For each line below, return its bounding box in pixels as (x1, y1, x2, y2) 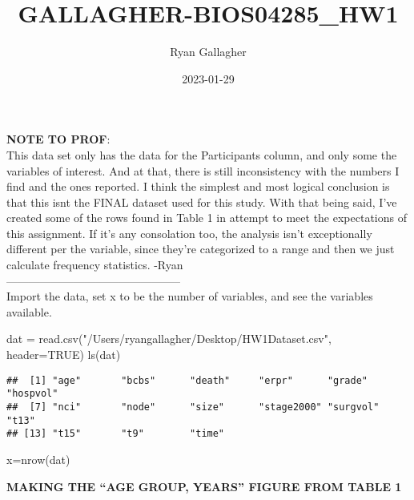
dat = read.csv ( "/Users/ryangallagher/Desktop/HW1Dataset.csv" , (6, 330, 332, 347)
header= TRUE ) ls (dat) (6, 346, 121, 363)
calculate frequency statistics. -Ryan (6, 256, 183, 273)
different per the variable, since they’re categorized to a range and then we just (6, 240, 395, 257)
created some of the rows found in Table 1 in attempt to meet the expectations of (6, 209, 407, 226)
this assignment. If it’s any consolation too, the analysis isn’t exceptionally (6, 224, 372, 241)
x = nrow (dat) (6, 450, 70, 467)
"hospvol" (6, 388, 58, 400)
